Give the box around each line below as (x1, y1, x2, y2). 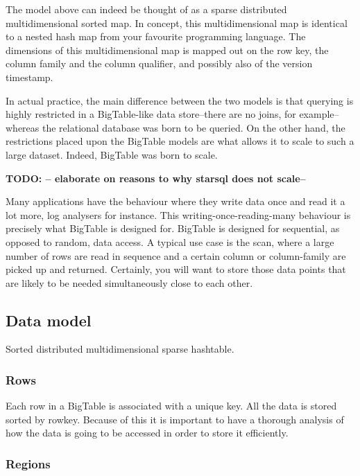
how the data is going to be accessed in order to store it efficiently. (6, 425, 289, 440)
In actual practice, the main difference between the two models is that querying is (6, 93, 354, 107)
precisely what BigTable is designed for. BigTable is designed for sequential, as (6, 221, 340, 236)
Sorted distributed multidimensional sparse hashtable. (6, 342, 234, 356)
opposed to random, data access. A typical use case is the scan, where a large (6, 234, 334, 249)
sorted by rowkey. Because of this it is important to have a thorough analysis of (6, 412, 344, 426)
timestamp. (6, 69, 53, 84)
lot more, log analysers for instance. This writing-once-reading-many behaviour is (6, 207, 351, 222)
